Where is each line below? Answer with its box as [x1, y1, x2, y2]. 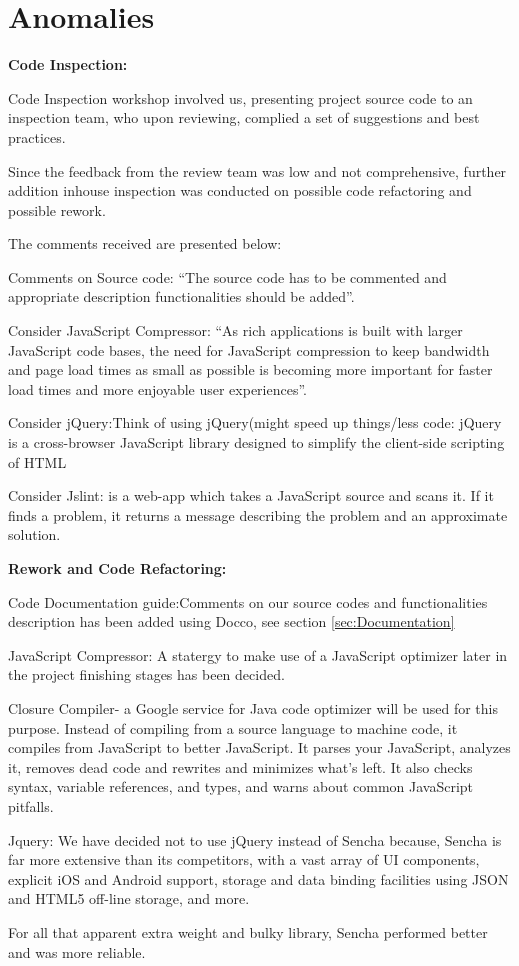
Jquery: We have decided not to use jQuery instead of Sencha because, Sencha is [8, 829, 502, 850]
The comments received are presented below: [8, 233, 282, 254]
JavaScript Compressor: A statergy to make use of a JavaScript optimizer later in [8, 644, 508, 665]
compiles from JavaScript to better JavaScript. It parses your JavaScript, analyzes [8, 737, 511, 758]
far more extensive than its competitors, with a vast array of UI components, [8, 849, 480, 870]
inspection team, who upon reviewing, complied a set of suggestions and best [8, 107, 480, 128]
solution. [8, 524, 61, 545]
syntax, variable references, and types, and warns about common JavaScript [8, 776, 474, 797]
